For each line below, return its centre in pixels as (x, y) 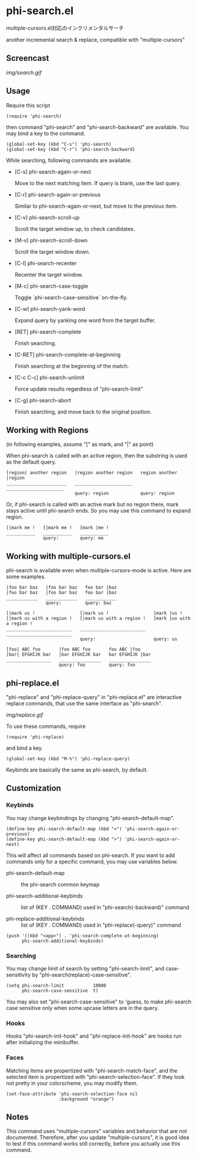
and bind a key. (24, 748)
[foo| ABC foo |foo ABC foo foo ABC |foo (74, 649)
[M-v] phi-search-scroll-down (51, 240)
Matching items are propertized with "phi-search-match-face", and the (92, 1070)
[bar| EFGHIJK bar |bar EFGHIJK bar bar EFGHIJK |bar (79, 655)
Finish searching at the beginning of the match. (72, 366)
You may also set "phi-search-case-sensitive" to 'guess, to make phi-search (99, 1002)
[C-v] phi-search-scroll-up (47, 217)
